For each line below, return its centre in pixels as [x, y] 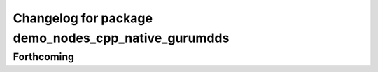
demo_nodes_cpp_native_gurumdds [121, 38]
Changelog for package [83, 18]
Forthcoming [44, 57]
